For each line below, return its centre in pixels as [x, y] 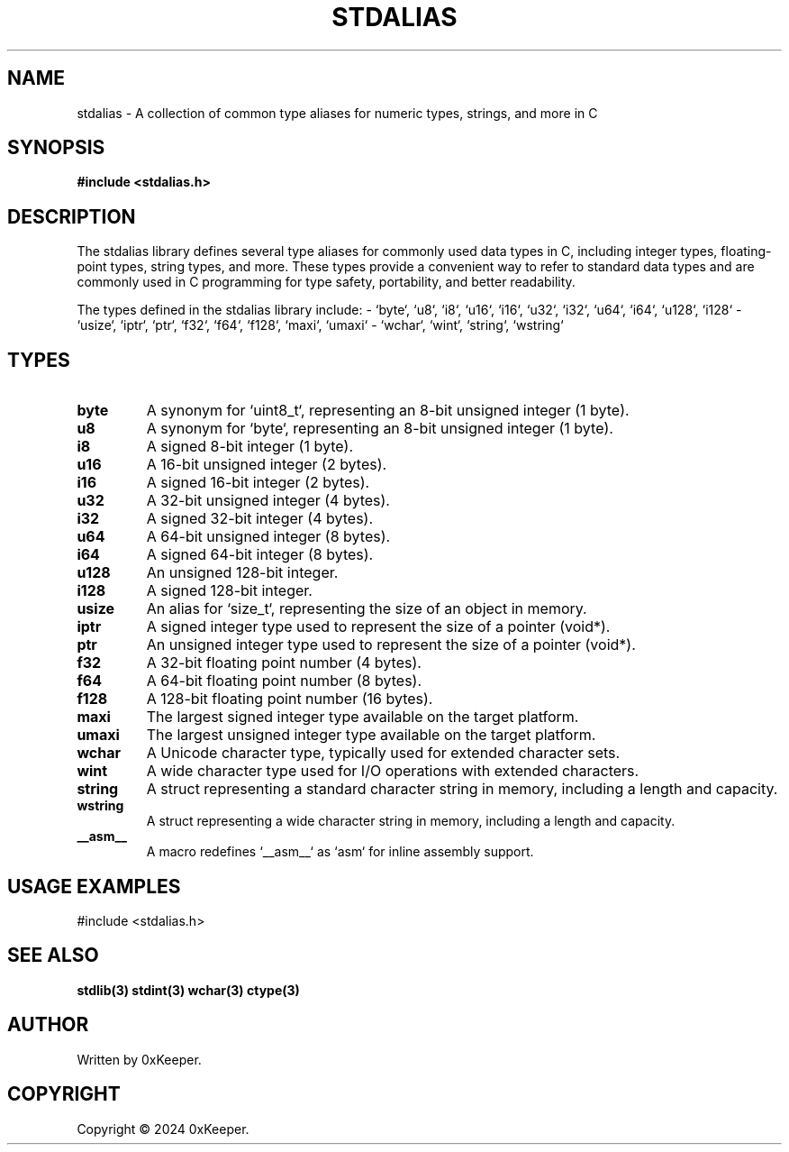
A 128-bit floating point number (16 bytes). [290, 699]
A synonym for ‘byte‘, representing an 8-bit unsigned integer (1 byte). [380, 429]
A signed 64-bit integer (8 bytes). [260, 555]
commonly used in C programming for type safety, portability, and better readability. [326, 282]
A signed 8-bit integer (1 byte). [249, 447]
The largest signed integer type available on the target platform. [363, 717]
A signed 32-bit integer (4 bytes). [260, 519]
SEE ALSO [53, 955]
